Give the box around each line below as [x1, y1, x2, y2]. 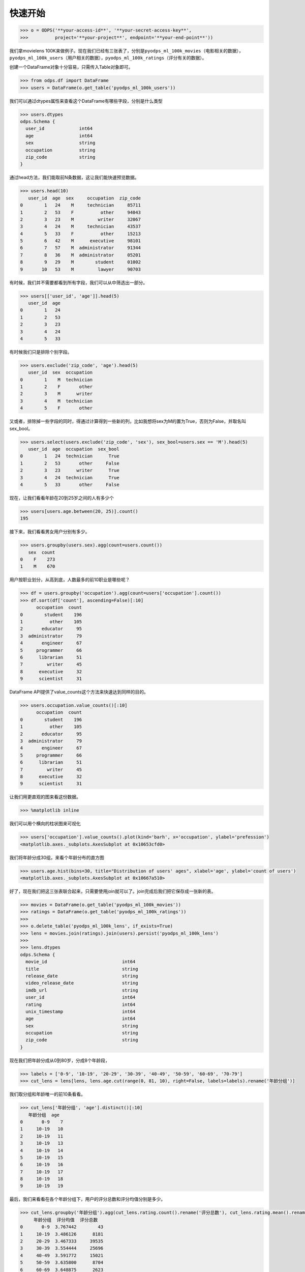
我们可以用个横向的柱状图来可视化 [9, 821, 81, 827]
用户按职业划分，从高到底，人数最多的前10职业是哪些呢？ [9, 576, 130, 583]
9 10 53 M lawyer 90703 [20, 266, 141, 272]
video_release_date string [25, 980, 138, 986]
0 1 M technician [20, 377, 93, 383]
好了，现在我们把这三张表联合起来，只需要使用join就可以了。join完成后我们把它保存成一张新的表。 [9, 888, 216, 894]
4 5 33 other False [20, 481, 119, 487]
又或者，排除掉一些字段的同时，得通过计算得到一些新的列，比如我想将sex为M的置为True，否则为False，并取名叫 [9, 418, 247, 424]
